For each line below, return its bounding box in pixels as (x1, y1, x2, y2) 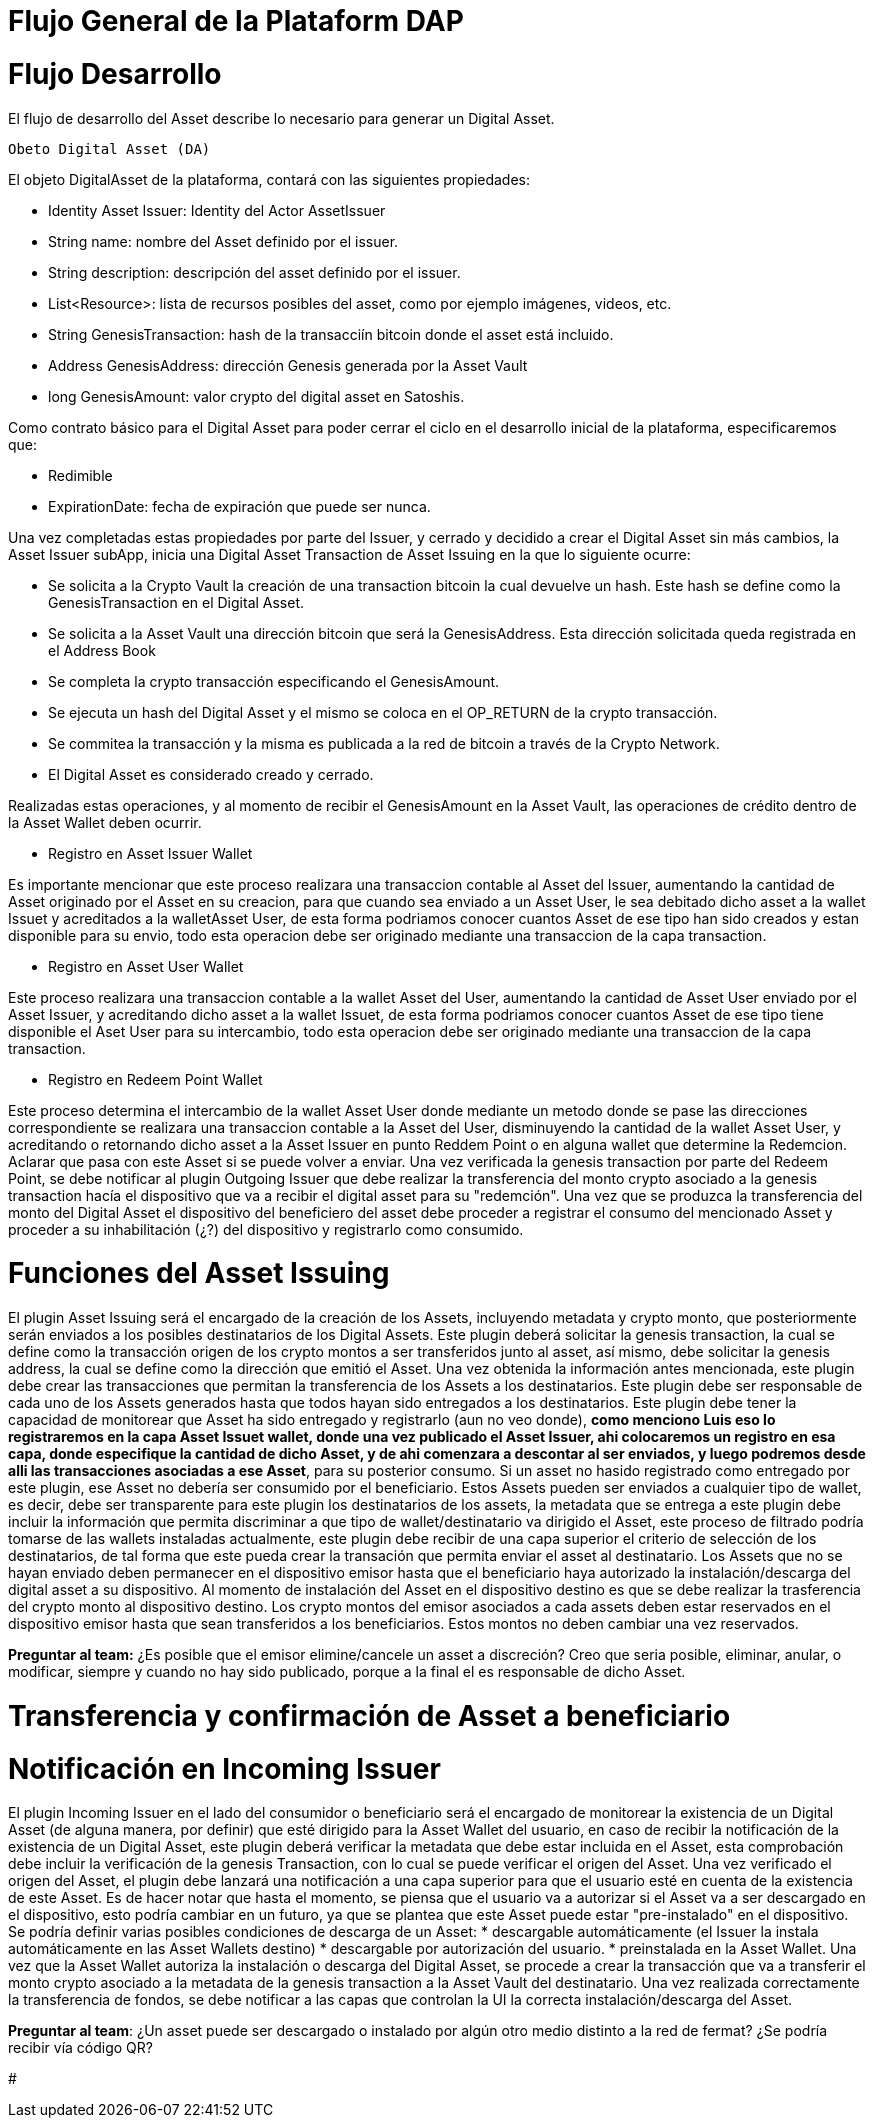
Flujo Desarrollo (8, 56, 222, 91)
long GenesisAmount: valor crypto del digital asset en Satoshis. (48, 387, 465, 405)
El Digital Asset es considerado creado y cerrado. (48, 765, 374, 783)
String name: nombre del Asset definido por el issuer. (48, 232, 399, 250)
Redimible (48, 466, 113, 484)
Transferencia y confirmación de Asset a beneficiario (8, 1698, 731, 1733)
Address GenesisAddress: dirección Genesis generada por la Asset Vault (48, 356, 528, 374)
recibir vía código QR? (8, 2039, 153, 2057)
